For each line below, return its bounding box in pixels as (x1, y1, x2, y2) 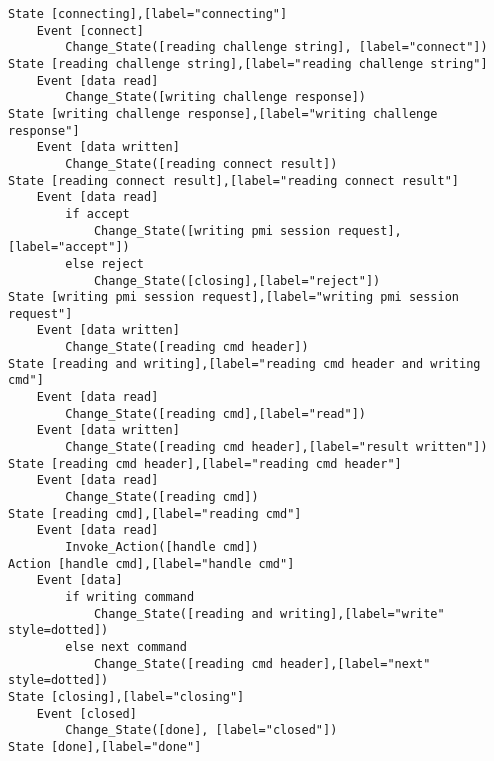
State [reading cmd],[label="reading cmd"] (8, 506, 302, 521)
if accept (65, 206, 130, 221)
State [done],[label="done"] (8, 739, 202, 754)
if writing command (65, 589, 195, 604)
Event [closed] (36, 706, 137, 721)
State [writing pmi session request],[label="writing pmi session (8, 290, 460, 305)
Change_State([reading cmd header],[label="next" (93, 656, 431, 671)
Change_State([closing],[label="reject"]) (93, 273, 381, 288)
